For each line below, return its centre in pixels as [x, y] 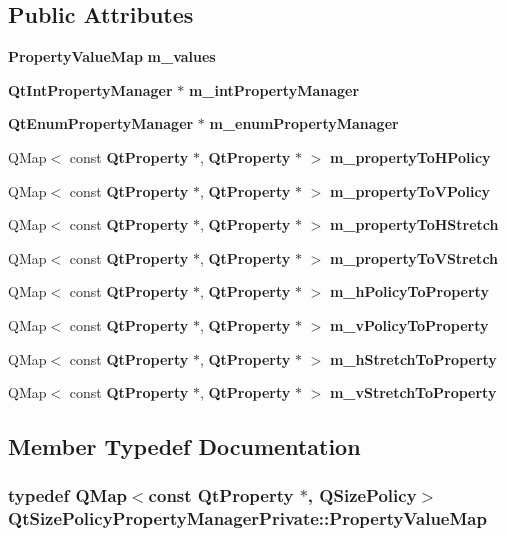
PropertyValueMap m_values [112, 56]
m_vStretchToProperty [413, 392]
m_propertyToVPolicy [410, 190]
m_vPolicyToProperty [409, 324]
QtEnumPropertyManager [101, 123]
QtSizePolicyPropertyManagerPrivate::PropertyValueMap [247, 518]
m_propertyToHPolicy [410, 156]
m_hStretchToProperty [413, 358]
